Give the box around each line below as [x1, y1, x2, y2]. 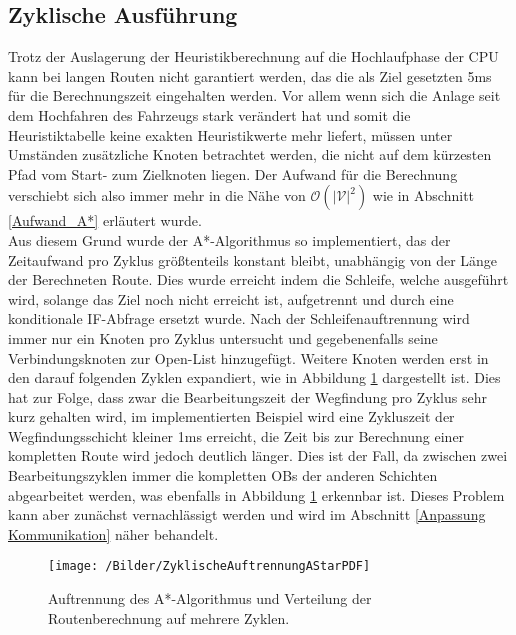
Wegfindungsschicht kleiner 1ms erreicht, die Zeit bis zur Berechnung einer [8, 425, 465, 446]
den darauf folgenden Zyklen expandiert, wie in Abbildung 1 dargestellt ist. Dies [8, 367, 501, 388]
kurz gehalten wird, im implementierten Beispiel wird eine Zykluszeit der [8, 406, 455, 427]
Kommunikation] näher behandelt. [8, 523, 219, 544]
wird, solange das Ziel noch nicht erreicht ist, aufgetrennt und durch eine [8, 288, 454, 309]
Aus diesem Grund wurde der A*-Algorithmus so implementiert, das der [8, 229, 451, 250]
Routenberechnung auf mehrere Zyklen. [48, 607, 290, 628]
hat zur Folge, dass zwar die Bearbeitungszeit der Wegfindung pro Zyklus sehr [8, 386, 487, 407]
